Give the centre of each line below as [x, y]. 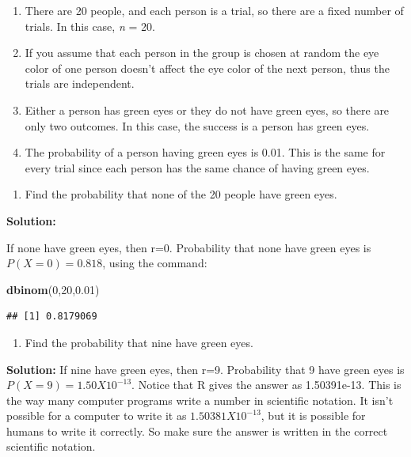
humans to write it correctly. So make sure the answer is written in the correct [197, 431]
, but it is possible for [313, 415]
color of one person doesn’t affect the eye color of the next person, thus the [207, 68]
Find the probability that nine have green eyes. [139, 342]
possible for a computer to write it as [97, 415]
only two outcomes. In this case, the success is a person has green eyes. [197, 125]
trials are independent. [80, 83]
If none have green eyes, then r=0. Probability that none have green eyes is [189, 247]
